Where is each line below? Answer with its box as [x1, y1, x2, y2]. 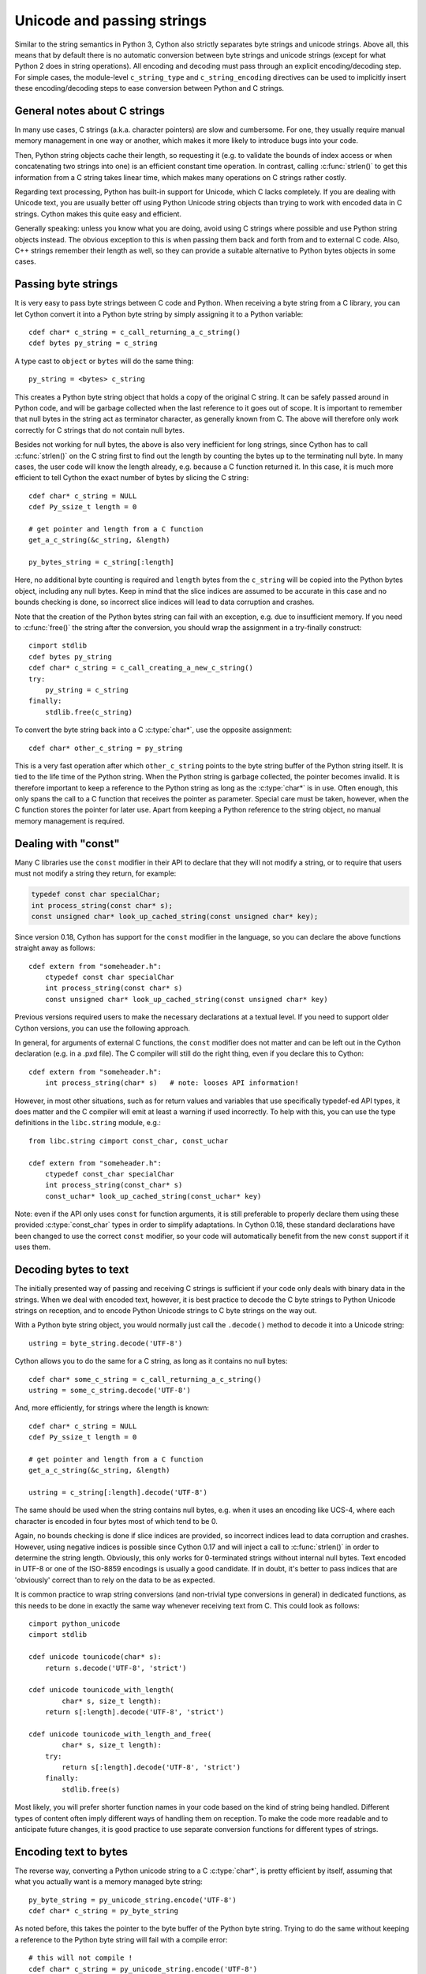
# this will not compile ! [28, 1953, 133, 1962]
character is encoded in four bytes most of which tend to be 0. [14, 1516, 219, 1526]
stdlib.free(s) [62, 1784, 121, 1794]
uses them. [14, 1242, 51, 1252]
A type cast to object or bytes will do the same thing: [14, 356, 194, 366]
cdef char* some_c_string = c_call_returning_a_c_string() [28, 1375, 262, 1383]
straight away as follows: [14, 944, 95, 953]
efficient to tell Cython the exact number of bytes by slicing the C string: [14, 473, 249, 482]
